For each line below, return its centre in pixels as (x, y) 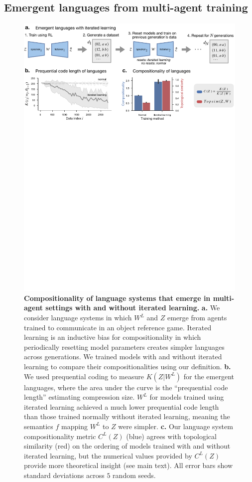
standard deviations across (64, 475)
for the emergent (209, 376)
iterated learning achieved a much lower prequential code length (122, 406)
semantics (39, 426)
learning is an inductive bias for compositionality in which (113, 337)
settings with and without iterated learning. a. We (133, 308)
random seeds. (134, 475)
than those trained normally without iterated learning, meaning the (127, 416)
